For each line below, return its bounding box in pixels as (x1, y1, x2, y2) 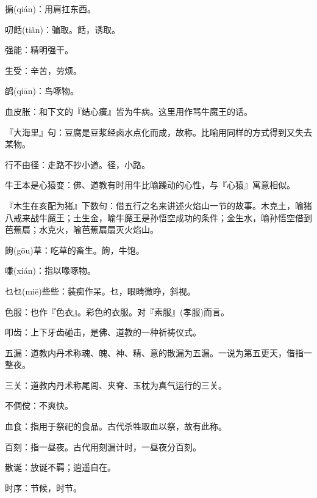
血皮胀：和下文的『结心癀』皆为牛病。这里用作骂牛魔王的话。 (5, 104, 252, 117)
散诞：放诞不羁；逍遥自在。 (5, 461, 116, 474)
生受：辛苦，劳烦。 (5, 64, 82, 76)
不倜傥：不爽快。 (5, 399, 73, 412)
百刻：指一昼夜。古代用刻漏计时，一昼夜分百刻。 (5, 440, 201, 453)
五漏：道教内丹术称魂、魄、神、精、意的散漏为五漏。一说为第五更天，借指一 (5, 346, 312, 359)
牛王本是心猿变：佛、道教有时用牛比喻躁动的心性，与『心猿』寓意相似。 (5, 178, 295, 191)
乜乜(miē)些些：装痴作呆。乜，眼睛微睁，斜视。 (5, 284, 196, 297)
